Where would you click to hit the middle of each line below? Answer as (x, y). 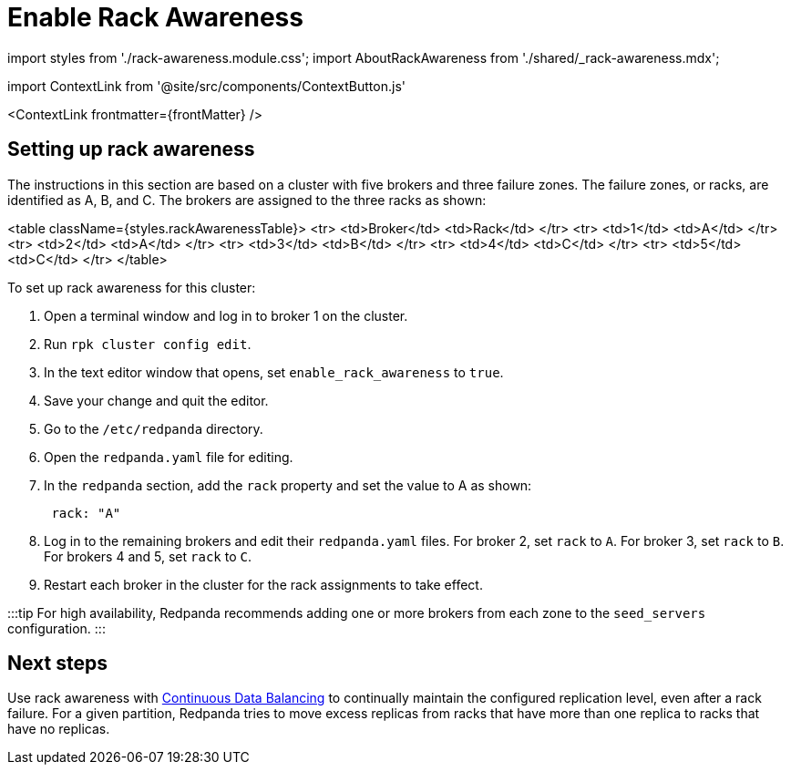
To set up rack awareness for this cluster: (132, 287)
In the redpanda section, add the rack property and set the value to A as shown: (288, 485)
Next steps (57, 664)
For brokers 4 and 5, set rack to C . (148, 556)
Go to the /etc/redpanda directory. (154, 428)
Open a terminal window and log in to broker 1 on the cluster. (226, 315)
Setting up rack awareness (131, 149)
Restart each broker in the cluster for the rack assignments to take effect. (263, 584)
